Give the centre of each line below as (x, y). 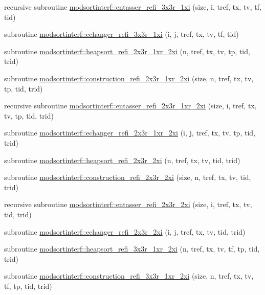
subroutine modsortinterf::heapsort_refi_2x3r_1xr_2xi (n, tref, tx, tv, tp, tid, (127, 51)
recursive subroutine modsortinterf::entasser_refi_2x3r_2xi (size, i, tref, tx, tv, (128, 204)
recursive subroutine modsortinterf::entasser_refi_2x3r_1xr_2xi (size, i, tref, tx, (130, 106)
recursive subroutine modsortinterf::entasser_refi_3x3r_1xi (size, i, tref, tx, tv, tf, (133, 7)
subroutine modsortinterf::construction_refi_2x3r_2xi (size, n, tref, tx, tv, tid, (128, 177)
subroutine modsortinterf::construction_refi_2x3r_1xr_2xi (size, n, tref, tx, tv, (129, 78)
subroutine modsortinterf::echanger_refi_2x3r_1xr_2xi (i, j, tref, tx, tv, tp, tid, (130, 133)
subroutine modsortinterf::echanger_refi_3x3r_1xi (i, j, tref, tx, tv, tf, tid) (122, 34)
